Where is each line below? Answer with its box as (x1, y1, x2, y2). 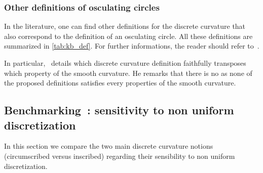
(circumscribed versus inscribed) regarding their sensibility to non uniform (4, 150, 235, 161)
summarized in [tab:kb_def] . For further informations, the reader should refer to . (4, 40, 259, 51)
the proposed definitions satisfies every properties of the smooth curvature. (4, 77, 236, 88)
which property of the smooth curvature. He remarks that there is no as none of (4, 67, 252, 78)
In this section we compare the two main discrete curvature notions (4, 141, 213, 151)
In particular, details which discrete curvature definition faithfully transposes (4, 58, 246, 68)
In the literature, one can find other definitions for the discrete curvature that (4, 21, 246, 31)
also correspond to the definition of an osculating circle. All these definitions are (4, 30, 253, 41)
